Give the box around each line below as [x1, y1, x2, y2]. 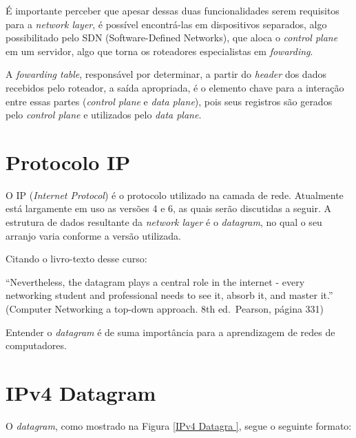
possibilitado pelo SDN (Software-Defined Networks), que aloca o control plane [6, 30, 338, 45]
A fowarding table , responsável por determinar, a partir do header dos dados [6, 67, 326, 81]
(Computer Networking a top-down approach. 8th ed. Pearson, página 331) [6, 302, 324, 316]
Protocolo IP [6, 147, 131, 176]
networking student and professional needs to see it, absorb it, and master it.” [6, 288, 333, 302]
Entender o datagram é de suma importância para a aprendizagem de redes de [6, 324, 335, 339]
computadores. [6, 338, 67, 353]
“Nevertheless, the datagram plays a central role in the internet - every [6, 274, 305, 289]
